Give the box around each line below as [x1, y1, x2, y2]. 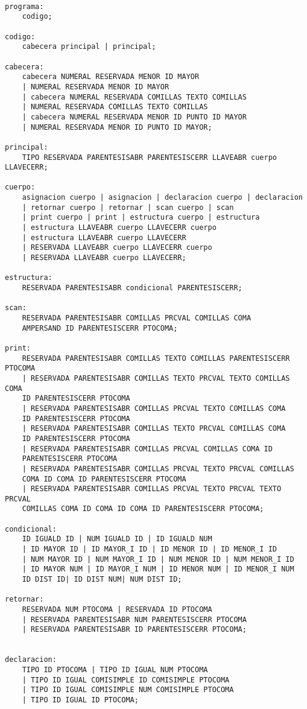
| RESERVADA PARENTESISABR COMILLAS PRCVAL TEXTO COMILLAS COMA [22, 404, 286, 413]
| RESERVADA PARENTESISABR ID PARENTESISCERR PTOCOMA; [22, 625, 247, 634]
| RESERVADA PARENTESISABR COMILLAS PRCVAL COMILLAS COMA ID [22, 444, 273, 453]
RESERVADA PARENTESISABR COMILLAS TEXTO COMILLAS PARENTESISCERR [22, 354, 290, 363]
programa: [5, 2, 44, 11]
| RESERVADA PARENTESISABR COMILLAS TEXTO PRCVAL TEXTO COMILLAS [22, 374, 290, 383]
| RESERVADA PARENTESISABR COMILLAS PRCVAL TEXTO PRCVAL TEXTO [22, 485, 282, 494]
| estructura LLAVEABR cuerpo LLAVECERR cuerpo [22, 223, 217, 232]
